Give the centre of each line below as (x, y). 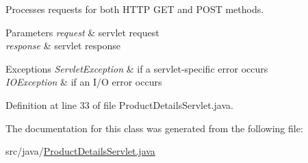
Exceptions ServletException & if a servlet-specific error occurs (137, 68)
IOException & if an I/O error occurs (84, 82)
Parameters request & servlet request (82, 32)
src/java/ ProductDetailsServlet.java (80, 151)
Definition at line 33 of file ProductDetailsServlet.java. (119, 104)
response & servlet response (63, 46)
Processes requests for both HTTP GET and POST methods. (135, 9)
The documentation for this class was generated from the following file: (154, 128)
